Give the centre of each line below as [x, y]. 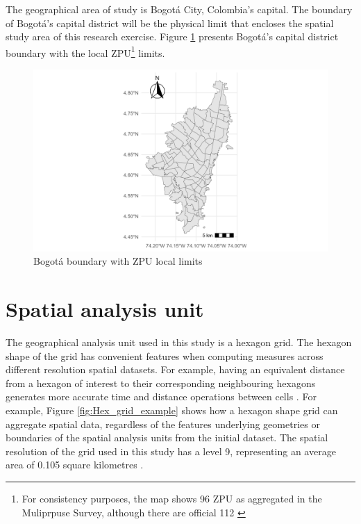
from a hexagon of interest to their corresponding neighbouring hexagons [161, 383]
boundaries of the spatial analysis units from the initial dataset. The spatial [167, 437]
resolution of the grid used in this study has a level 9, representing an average [171, 451]
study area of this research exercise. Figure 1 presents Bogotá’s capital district [172, 36]
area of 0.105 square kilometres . [75, 465]
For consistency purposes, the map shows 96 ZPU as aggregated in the [172, 498]
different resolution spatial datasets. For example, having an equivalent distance [175, 369]
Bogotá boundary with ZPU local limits [118, 261]
